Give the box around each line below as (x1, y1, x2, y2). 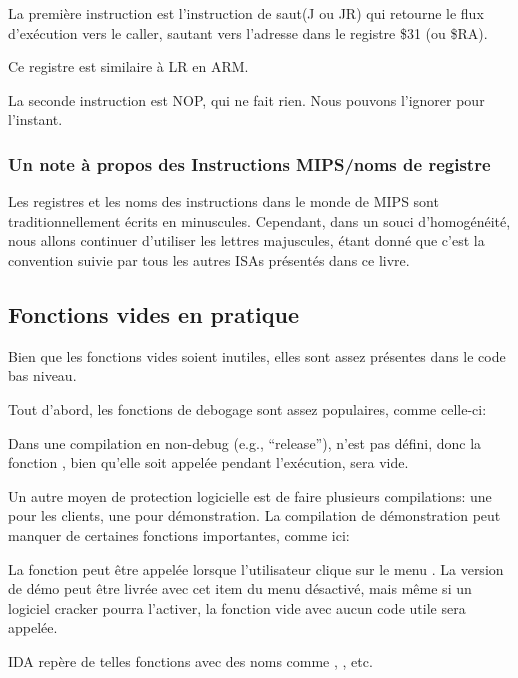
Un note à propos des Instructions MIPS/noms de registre (8, 151, 491, 176)
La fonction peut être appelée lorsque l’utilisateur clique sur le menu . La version (8, 558, 504, 579)
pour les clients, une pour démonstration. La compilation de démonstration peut (8, 505, 501, 526)
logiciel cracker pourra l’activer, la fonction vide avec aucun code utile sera (8, 597, 466, 618)
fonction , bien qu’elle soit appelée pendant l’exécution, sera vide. (8, 452, 409, 473)
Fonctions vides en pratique (8, 298, 300, 329)
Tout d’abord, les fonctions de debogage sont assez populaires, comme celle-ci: (8, 398, 487, 419)
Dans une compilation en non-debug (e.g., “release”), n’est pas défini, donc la (8, 432, 482, 453)
